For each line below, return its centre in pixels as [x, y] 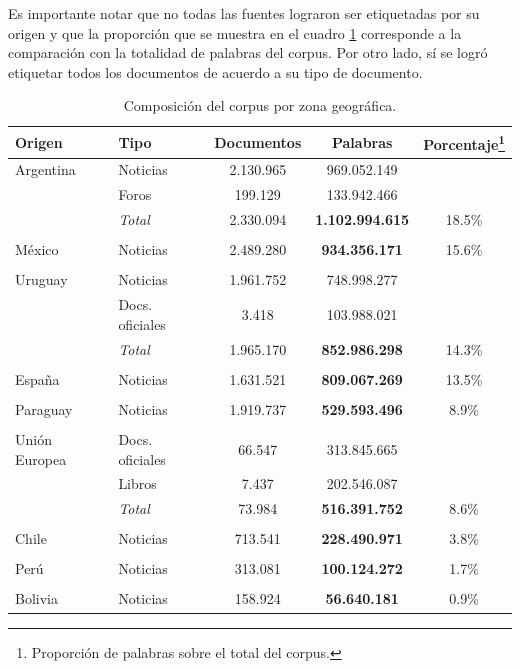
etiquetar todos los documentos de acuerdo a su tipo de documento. [215, 71]
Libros [137, 483]
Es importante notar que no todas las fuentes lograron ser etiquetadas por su [244, 13]
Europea [41, 458]
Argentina [45, 169]
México [37, 249]
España [37, 378]
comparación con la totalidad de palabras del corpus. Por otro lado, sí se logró [248, 52]
